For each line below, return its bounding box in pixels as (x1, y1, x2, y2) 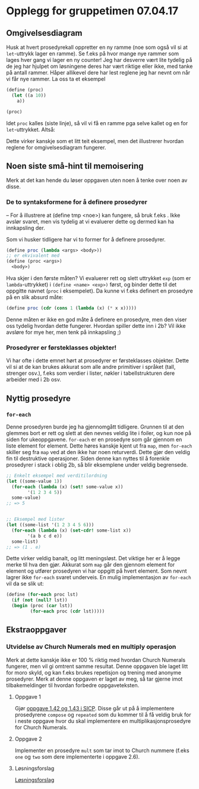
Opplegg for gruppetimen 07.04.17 (6, 4, 179, 18)
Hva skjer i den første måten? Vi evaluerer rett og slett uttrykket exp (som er (6, 275, 191, 282)
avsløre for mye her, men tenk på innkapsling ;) (6, 328, 121, 336)
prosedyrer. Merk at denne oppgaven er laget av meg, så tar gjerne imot (6, 675, 183, 682)
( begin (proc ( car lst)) (11, 603, 73, 609)
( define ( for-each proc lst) (6, 592, 78, 598)
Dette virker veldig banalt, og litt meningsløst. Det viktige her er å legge (6, 555, 181, 562)
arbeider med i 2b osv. (6, 376, 61, 383)
